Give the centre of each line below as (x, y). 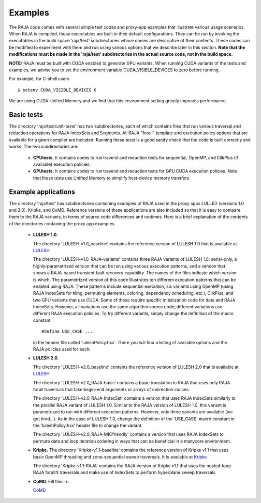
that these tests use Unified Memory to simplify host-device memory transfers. (112, 178)
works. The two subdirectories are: (44, 147)
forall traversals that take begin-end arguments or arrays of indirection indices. (112, 389)
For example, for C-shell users (39, 79)
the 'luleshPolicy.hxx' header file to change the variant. (88, 425)
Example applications (42, 192)
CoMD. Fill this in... (52, 481)
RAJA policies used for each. (62, 349)
